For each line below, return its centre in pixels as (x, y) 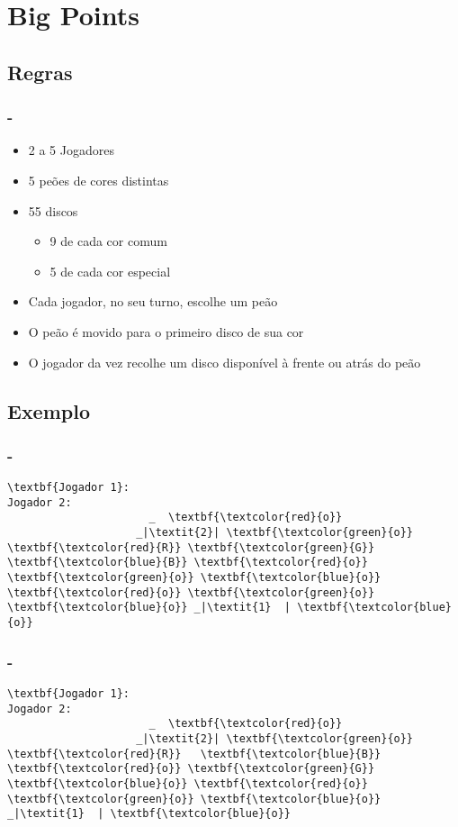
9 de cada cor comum (108, 241)
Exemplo (49, 410)
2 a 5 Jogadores (71, 150)
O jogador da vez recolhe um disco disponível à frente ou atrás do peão (225, 362)
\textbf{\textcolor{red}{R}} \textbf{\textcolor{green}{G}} (191, 547)
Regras (40, 72)
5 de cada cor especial (110, 271)
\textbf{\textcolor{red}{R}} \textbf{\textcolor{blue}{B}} (194, 754)
